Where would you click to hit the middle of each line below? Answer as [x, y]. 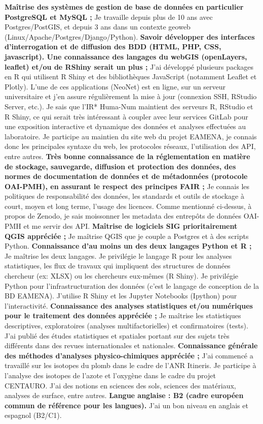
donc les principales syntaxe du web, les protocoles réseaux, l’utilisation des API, [130, 146]
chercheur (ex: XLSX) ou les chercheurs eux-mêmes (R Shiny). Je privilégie [122, 276]
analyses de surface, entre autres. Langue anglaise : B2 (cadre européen [124, 395]
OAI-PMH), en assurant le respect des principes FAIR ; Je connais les [127, 186]
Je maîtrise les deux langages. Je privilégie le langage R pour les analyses [118, 255]
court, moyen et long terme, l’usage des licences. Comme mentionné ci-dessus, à [128, 206]
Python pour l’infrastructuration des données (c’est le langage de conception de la [132, 285]
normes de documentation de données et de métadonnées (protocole [126, 176]
